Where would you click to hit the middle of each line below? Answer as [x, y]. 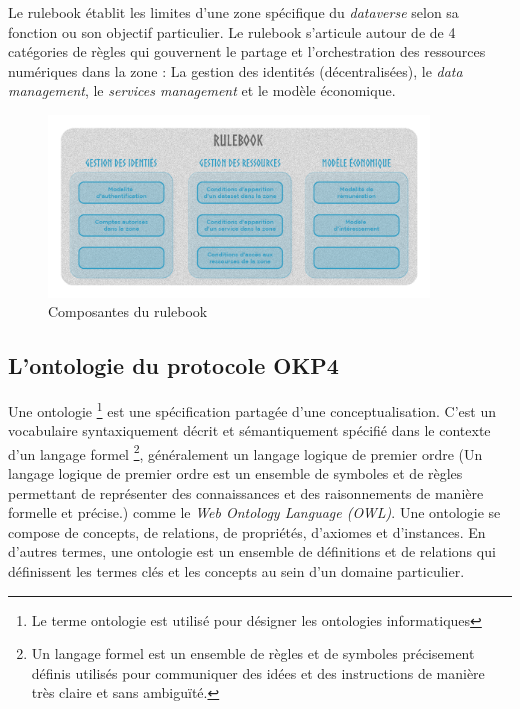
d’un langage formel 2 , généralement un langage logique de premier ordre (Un [245, 452]
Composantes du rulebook [128, 311]
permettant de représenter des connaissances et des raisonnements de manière [246, 492]
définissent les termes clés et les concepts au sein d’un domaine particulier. [236, 571]
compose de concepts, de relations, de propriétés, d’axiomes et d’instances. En [247, 531]
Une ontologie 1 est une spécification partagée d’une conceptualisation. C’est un [252, 409]
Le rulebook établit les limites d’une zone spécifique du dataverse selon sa [233, 12]
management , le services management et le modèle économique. [202, 90]
